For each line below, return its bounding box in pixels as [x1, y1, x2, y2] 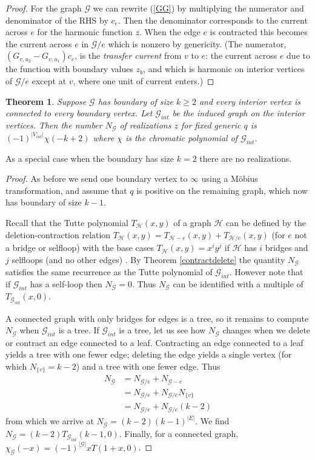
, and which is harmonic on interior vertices [143, 62, 305, 75]
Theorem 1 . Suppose [5, 95, 87, 107]
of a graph [173, 216, 211, 229]
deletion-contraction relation [5, 228, 111, 241]
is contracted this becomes [210, 25, 308, 38]
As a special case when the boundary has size [5, 152, 174, 164]
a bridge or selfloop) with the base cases [5, 241, 154, 254]
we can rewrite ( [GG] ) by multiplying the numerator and [93, 2, 304, 14]
